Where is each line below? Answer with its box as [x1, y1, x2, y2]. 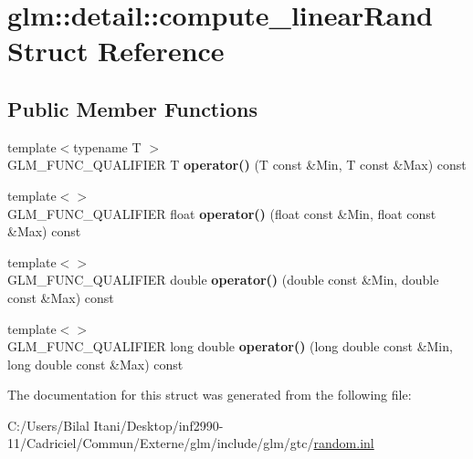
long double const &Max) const [7, 354, 184, 373]
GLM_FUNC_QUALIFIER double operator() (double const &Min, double [7, 270, 439, 289]
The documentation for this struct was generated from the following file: [7, 385, 412, 404]
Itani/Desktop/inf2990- [93, 415, 224, 434]
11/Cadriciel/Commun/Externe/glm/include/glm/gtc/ [7, 433, 314, 453]
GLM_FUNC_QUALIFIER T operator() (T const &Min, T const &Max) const [7, 155, 467, 174]
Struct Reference [7, 32, 225, 69]
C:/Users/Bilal [7, 415, 89, 434]
